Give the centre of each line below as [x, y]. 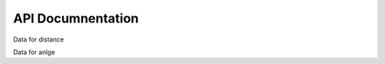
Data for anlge [34, 52]
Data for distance [38, 39]
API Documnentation [76, 18]
